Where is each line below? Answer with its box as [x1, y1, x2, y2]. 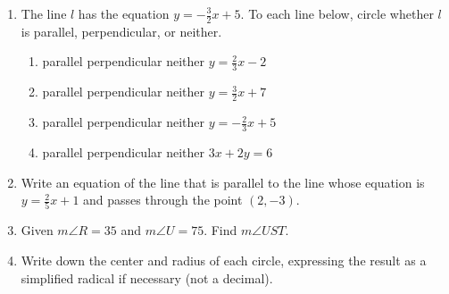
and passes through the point [83, 190, 243, 209]
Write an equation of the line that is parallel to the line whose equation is [21, 172, 425, 191]
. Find [204, 221, 237, 239]
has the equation [78, 4, 170, 22]
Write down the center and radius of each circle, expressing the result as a [21, 251, 427, 269]
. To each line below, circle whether [240, 4, 434, 22]
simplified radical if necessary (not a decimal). [21, 268, 273, 287]
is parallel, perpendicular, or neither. [21, 21, 222, 40]
